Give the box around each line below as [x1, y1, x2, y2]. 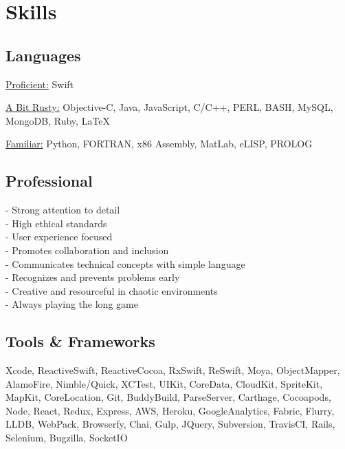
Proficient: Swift [5, 76, 74, 91]
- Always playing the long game [5, 297, 138, 311]
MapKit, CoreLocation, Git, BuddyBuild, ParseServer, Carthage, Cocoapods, [5, 390, 331, 404]
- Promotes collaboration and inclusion [5, 242, 169, 257]
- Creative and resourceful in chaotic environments [5, 283, 218, 297]
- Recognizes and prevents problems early [5, 270, 180, 284]
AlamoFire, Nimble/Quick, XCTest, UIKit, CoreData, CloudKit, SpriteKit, [5, 376, 323, 390]
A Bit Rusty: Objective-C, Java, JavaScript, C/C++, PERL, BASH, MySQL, [5, 100, 333, 114]
